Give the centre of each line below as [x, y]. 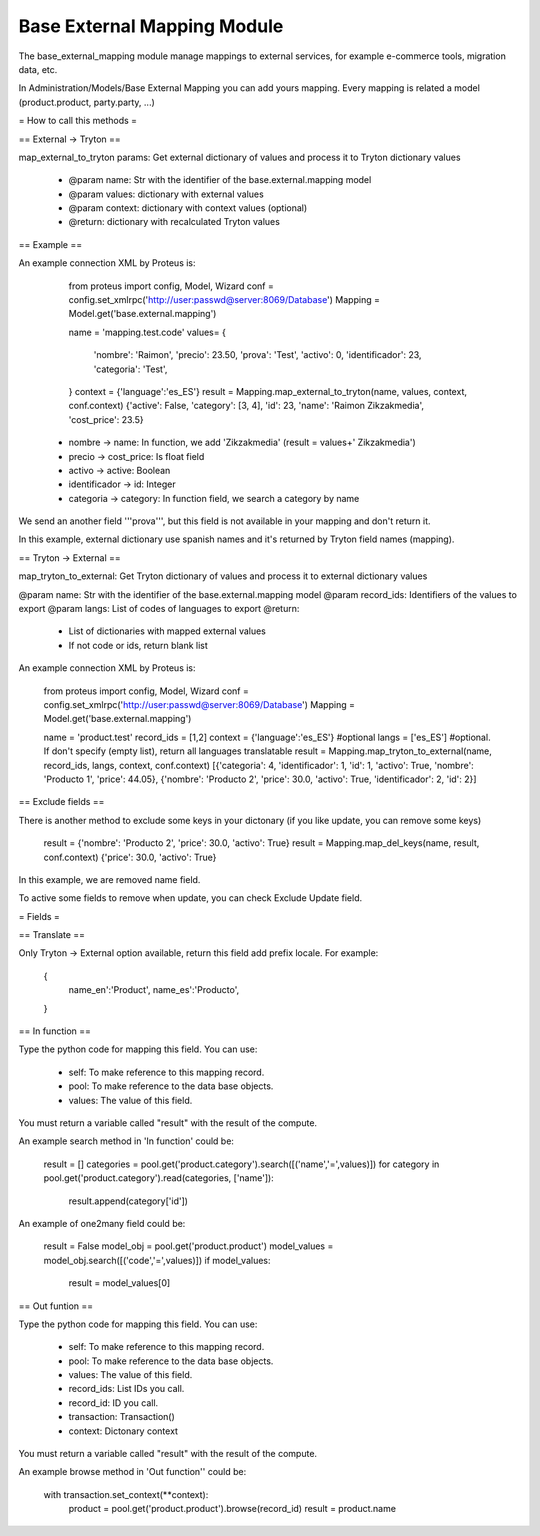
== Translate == [51, 935]
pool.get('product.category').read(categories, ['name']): [158, 1178]
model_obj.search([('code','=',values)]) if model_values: [157, 1260]
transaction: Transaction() [121, 1417]
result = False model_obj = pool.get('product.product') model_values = [188, 1246]
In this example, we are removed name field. [109, 879]
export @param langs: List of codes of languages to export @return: [159, 609]
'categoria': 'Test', [130, 369]
